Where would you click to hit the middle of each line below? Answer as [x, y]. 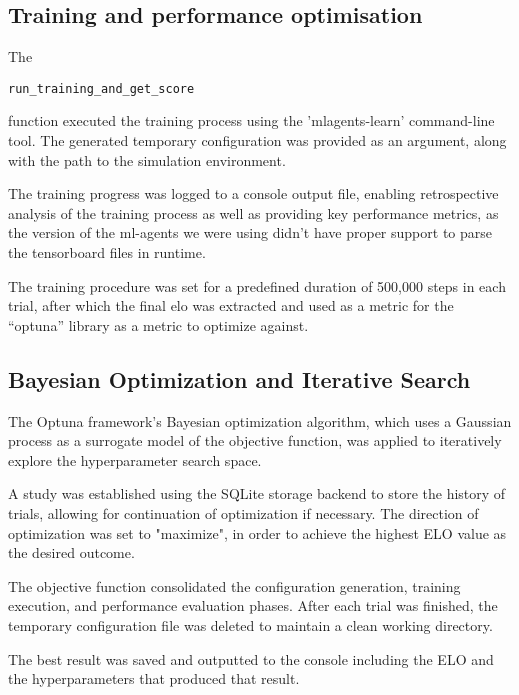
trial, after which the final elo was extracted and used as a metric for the [231, 305]
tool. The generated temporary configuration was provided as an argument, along [257, 140]
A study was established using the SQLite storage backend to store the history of [257, 493]
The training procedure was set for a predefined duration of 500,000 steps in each [257, 285]
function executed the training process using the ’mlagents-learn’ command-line [251, 120]
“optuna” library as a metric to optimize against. [158, 324]
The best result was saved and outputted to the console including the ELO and [251, 658]
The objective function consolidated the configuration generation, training [234, 585]
